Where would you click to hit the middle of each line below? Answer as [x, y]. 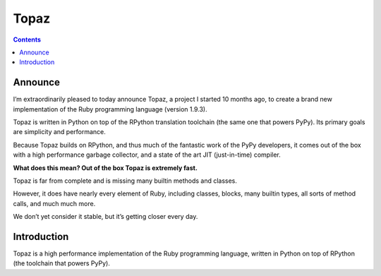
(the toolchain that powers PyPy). [62, 263]
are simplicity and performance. [59, 132]
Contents [27, 40]
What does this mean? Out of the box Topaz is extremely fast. [105, 168]
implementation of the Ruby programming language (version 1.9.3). [110, 109]
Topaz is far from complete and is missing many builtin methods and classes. [125, 181]
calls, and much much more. [54, 203]
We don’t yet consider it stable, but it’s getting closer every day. [105, 217]
